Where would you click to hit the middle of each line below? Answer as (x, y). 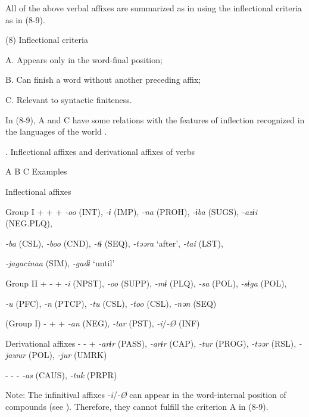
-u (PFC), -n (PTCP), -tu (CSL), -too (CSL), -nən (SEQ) (111, 303)
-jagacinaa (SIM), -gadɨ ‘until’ (60, 263)
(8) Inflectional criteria (47, 40)
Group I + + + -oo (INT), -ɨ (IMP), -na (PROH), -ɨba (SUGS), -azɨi (131, 211)
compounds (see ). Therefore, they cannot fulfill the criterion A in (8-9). (137, 407)
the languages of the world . (56, 131)
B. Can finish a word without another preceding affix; (103, 80)
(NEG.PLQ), (29, 223)
